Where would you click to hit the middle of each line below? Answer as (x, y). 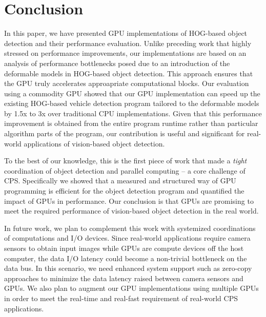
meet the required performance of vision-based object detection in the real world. (131, 211)
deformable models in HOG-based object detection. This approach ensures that (129, 73)
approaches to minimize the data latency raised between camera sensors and (124, 278)
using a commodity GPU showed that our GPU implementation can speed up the (132, 93)
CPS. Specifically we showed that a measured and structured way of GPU (120, 181)
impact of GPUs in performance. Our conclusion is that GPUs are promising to (129, 200)
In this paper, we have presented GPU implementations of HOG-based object (126, 33)
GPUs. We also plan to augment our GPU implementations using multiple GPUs (131, 288)
